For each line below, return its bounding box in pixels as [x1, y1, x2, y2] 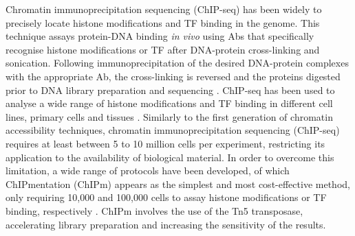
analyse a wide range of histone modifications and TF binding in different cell [6, 96, 333, 110]
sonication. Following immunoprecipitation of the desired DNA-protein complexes [6, 56, 349, 70]
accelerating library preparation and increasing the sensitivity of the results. [6, 217, 326, 231]
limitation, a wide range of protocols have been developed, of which [6, 163, 290, 178]
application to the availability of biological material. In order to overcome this [6, 150, 334, 164]
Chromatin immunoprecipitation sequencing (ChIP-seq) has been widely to [6, 2, 322, 16]
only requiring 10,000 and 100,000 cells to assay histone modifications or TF [6, 190, 327, 204]
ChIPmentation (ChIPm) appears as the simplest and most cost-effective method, [6, 176, 350, 191]
